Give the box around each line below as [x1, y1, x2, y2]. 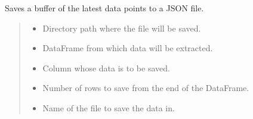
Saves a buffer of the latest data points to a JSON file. [5, 2, 204, 14]
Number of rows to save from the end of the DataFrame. [42, 82, 249, 94]
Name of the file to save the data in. [42, 101, 175, 114]
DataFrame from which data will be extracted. [42, 42, 213, 54]
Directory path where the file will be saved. [42, 21, 201, 34]
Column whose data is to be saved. [42, 61, 170, 74]
